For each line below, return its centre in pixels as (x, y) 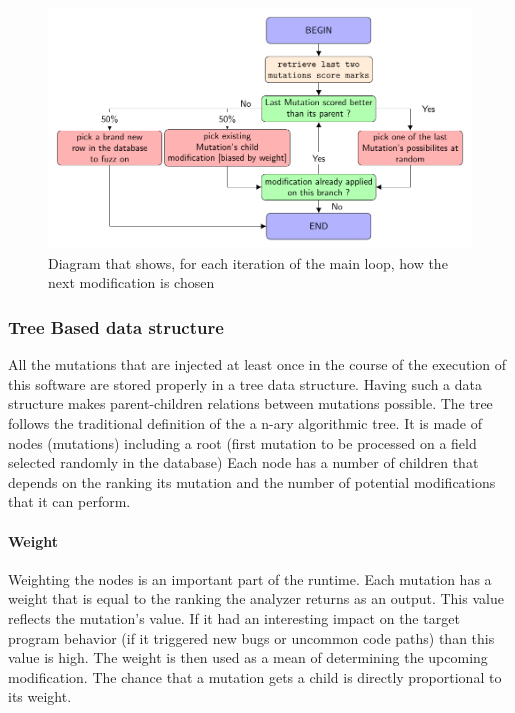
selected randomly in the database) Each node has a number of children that (243, 462)
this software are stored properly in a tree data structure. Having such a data (245, 383)
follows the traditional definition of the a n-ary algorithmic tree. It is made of (245, 422)
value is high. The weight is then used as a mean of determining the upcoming (248, 657)
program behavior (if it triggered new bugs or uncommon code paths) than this (251, 637)
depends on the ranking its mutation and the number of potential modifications (252, 481)
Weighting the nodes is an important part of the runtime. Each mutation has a (250, 578)
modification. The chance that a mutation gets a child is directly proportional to (255, 676)
